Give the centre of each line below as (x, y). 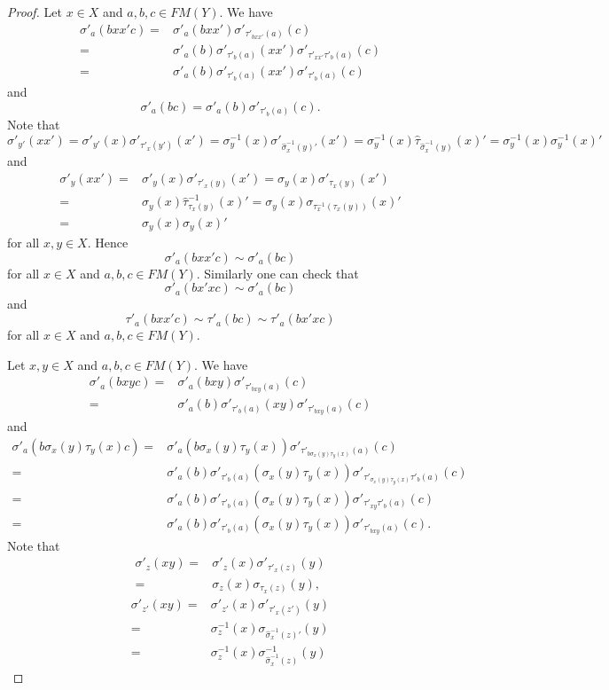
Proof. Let (35, 12)
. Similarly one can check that (277, 273)
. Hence (108, 243)
